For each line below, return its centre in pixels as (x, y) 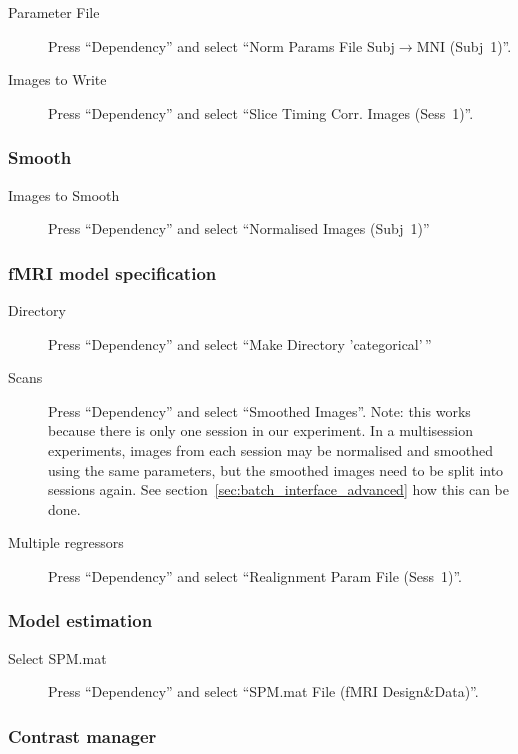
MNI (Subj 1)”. (464, 45)
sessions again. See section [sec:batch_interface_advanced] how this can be (278, 489)
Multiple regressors (66, 542)
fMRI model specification (112, 272)
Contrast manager (82, 735)
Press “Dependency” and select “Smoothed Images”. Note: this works (259, 410)
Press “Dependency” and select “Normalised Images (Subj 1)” (239, 228)
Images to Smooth (64, 194)
